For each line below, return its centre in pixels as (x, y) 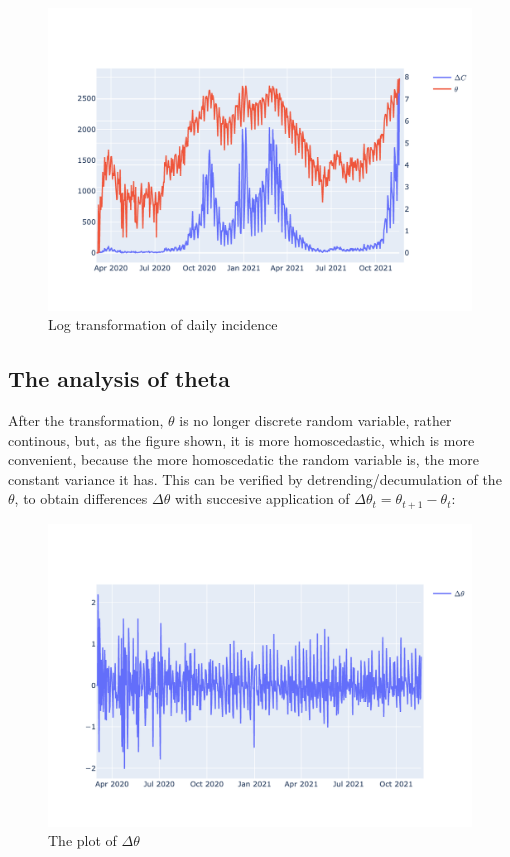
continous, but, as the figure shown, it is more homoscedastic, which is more (241, 439)
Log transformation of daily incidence (163, 324)
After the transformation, (86, 420)
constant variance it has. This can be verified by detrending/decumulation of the (255, 478)
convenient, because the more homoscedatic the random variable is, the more (243, 459)
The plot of (82, 840)
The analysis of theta (119, 378)
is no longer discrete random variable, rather (315, 420)
